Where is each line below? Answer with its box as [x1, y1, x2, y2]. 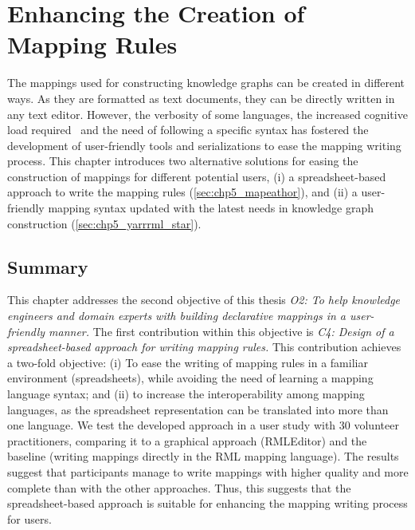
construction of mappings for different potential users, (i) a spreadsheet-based [7, 168, 386, 184]
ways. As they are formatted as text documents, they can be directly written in [7, 89, 395, 106]
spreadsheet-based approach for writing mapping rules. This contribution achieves [7, 338, 401, 355]
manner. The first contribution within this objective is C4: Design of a [49, 322, 394, 339]
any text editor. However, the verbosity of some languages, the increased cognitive [7, 105, 408, 122]
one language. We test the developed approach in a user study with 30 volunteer [7, 417, 399, 433]
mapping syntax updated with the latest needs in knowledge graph [48, 200, 374, 216]
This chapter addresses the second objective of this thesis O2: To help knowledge [7, 291, 401, 308]
